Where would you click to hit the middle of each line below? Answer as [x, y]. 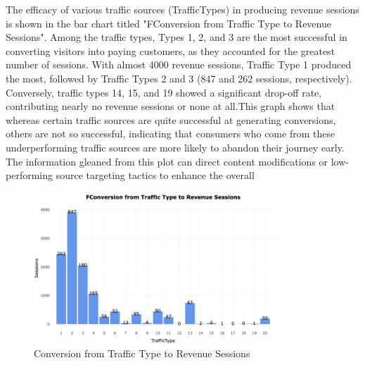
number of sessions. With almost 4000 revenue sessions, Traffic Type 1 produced [179, 64]
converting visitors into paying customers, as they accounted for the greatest [171, 50]
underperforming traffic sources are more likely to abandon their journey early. [175, 147]
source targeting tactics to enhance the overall [155, 175]
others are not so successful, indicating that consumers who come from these [171, 134]
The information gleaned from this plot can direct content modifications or [167, 161]
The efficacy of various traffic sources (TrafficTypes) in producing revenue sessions [182, 9]
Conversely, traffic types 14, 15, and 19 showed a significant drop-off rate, [164, 92]
